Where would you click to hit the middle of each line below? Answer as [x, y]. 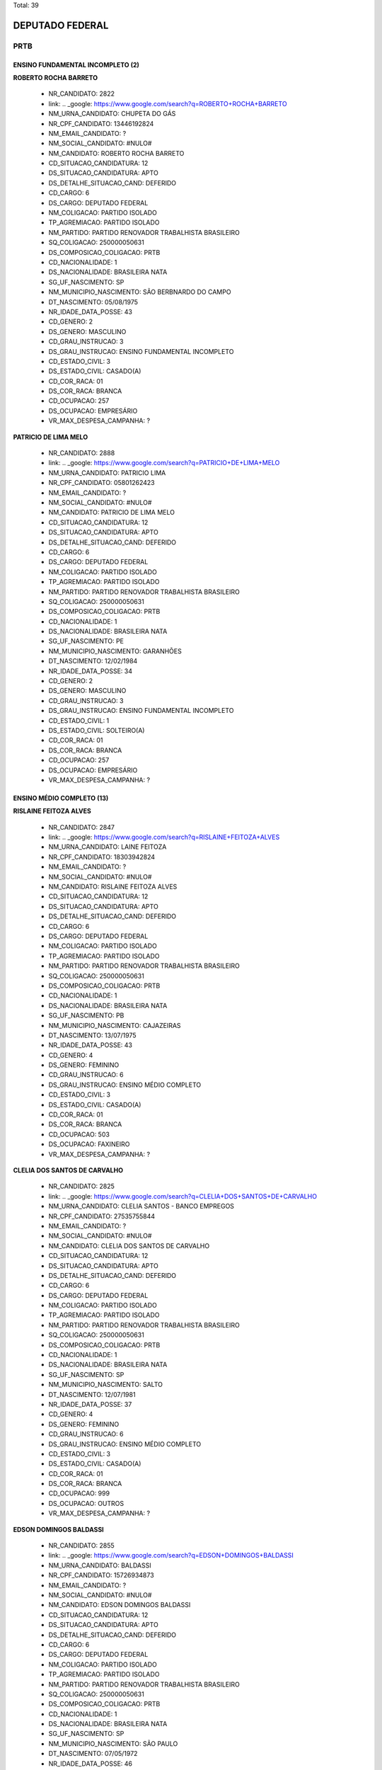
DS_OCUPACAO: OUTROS [86, 1503]
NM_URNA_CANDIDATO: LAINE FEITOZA [108, 847]
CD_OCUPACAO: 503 [79, 1134]
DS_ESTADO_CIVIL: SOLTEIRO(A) [97, 730]
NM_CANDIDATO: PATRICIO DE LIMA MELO [111, 513]
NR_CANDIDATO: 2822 [82, 94]
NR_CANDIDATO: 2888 [82, 453]
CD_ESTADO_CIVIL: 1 [79, 720]
